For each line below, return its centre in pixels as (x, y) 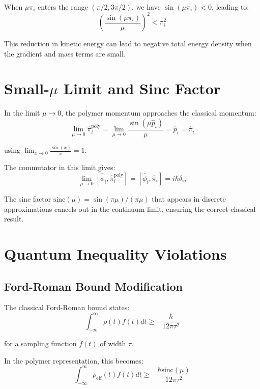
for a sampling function (40, 343)
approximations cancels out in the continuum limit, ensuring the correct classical (130, 209)
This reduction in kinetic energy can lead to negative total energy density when (128, 44)
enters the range (63, 7)
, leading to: (230, 7)
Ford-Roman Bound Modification (94, 286)
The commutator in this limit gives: (60, 167)
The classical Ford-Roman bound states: (67, 307)
